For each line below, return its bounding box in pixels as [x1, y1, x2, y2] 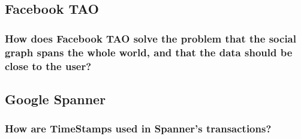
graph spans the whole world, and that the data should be [5, 44, 293, 59]
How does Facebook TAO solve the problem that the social [5, 31, 296, 46]
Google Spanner [5, 89, 106, 108]
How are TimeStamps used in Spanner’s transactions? [5, 121, 272, 136]
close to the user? [5, 58, 92, 73]
